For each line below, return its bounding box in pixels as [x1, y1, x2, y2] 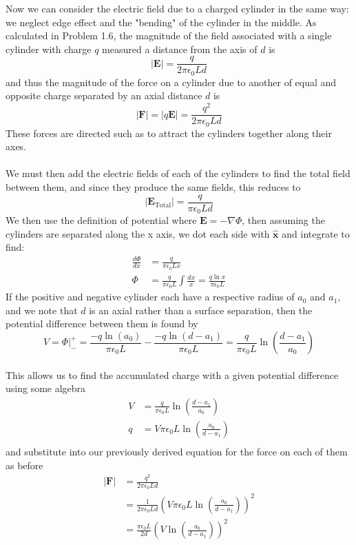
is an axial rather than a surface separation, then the [89, 302, 313, 317]
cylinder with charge [6, 41, 92, 56]
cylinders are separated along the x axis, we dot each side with [6, 226, 270, 240]
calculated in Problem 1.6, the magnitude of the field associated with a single [6, 28, 332, 43]
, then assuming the [242, 213, 325, 227]
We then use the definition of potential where [6, 213, 197, 227]
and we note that [6, 302, 78, 317]
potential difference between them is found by [6, 316, 198, 331]
